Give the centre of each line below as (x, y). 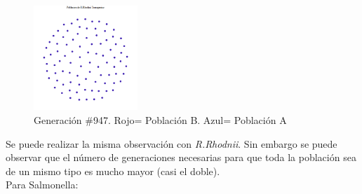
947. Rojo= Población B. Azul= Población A (190, 119)
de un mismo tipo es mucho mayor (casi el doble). (113, 171)
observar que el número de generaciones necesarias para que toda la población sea (181, 157)
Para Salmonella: (42, 185)
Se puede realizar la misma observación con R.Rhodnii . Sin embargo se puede (172, 143)
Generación (58, 119)
